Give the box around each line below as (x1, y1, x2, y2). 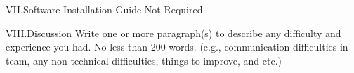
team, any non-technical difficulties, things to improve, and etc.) (6, 53, 282, 67)
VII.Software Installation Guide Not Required (6, 2, 203, 16)
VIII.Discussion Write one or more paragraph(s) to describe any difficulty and (6, 25, 341, 40)
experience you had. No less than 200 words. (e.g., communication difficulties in (6, 39, 348, 54)
